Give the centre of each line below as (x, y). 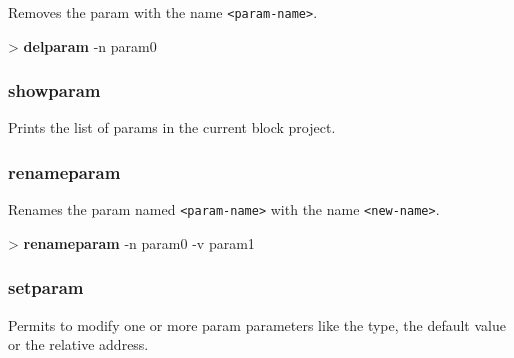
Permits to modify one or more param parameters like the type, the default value (257, 324)
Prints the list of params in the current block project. (172, 127)
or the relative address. (78, 344)
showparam (54, 90)
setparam (46, 287)
